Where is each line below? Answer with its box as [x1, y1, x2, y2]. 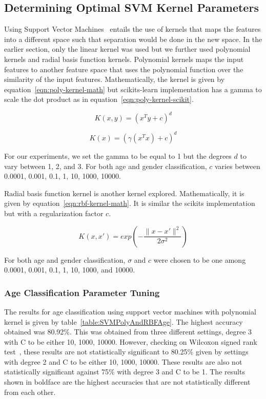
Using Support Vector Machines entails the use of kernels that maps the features [4, 24, 261, 34]
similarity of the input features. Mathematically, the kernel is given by [4, 74, 225, 85]
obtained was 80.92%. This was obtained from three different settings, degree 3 [4, 326, 252, 337]
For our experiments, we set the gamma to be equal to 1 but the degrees [4, 150, 232, 161]
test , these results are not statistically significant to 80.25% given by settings [4, 346, 249, 357]
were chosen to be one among [153, 254, 246, 265]
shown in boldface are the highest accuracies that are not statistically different [4, 376, 251, 387]
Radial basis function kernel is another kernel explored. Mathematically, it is [4, 187, 244, 198]
